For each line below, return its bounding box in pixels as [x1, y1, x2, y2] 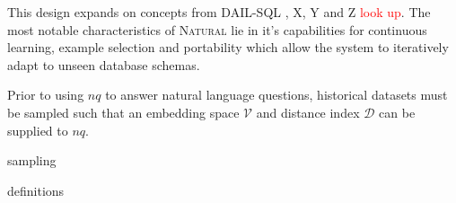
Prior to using [7, 85, 84, 104]
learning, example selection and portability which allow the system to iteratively [7, 38, 449, 57]
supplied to [7, 120, 68, 139]
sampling [7, 151, 57, 170]
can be [379, 102, 416, 121]
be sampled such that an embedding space [7, 102, 240, 121]
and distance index [256, 102, 360, 121]
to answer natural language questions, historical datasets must [105, 85, 448, 104]
